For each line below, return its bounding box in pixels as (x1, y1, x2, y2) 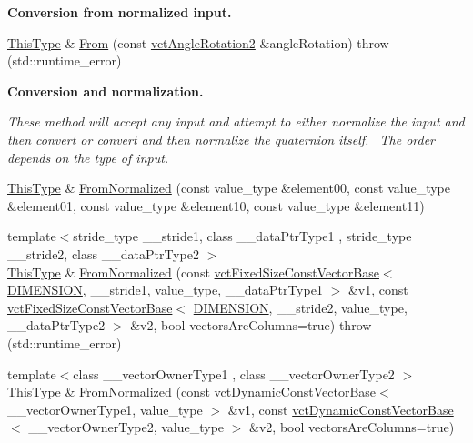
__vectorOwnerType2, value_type (28, 418, 225, 437)
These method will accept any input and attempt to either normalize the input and (7, 112, 465, 131)
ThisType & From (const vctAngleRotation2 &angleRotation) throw (7, 33, 389, 52)
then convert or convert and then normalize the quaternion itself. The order (7, 129, 435, 148)
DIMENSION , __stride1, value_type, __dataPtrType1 (7, 280, 323, 299)
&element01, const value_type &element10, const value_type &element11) (7, 196, 425, 215)
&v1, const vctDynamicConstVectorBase (227, 399, 454, 418)
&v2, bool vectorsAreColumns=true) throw (130, 316, 372, 335)
